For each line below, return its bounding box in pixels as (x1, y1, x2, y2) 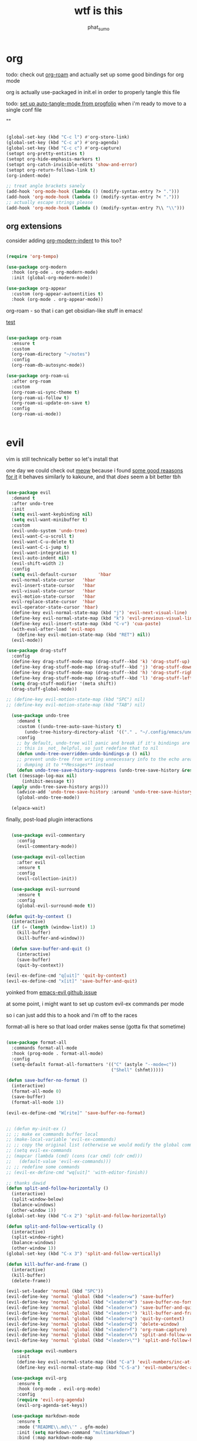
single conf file (6, 106, 42, 113)
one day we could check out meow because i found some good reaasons (6, 467, 184, 474)
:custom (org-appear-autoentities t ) (11, 291, 104, 297)
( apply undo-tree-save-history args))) (11, 783, 109, 790)
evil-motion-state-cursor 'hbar (11, 594, 96, 599)
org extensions (6, 222, 62, 232)
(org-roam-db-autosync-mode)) (11, 363, 85, 368)
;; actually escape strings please (6, 200, 93, 206)
